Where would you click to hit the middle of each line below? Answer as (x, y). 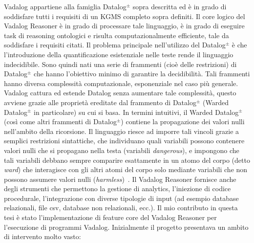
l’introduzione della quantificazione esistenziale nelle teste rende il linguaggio (119, 54)
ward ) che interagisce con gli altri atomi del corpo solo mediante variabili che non (126, 169)
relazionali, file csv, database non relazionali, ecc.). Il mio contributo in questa (121, 208)
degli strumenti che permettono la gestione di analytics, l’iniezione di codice (117, 188)
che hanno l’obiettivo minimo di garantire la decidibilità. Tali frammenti (142, 74)
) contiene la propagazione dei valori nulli (183, 121)
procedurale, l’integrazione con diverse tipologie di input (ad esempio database (121, 198)
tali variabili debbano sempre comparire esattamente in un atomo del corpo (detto (127, 160)
